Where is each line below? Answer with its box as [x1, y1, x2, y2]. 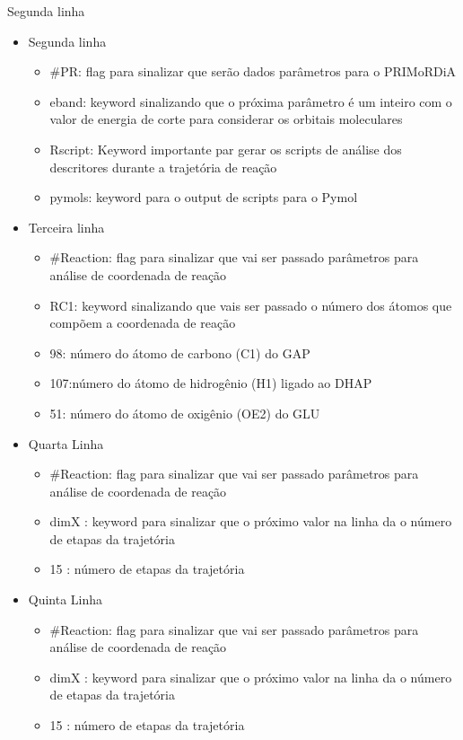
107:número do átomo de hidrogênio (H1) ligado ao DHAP [49, 374, 372, 392]
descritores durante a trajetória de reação [49, 157, 277, 176]
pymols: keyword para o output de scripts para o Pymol [49, 188, 358, 207]
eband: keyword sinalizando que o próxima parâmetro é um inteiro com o [49, 92, 452, 110]
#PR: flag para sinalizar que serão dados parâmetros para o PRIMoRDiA [49, 62, 457, 81]
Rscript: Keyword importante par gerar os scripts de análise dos [49, 139, 402, 158]
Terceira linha [28, 217, 105, 236]
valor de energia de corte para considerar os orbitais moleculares [49, 110, 403, 128]
